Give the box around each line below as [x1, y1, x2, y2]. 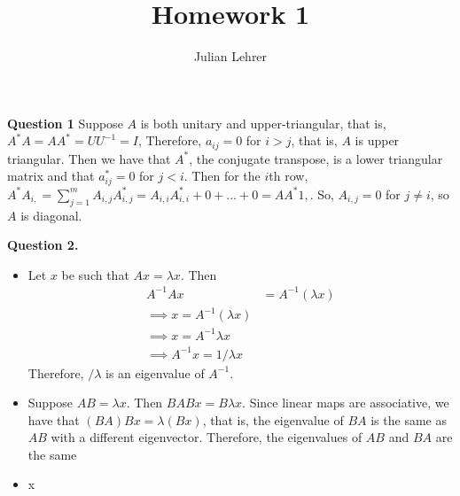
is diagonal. [20, 205, 82, 224]
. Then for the [183, 167, 261, 185]
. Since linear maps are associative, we [242, 393, 449, 412]
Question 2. [7, 236, 79, 254]
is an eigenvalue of [105, 363, 205, 382]
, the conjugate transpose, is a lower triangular [189, 149, 443, 167]
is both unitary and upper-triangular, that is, [140, 113, 386, 132]
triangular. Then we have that [7, 149, 171, 167]
